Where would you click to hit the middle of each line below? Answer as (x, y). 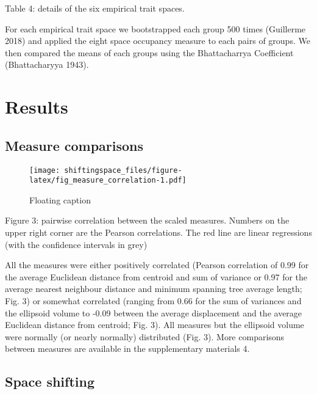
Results (37, 107)
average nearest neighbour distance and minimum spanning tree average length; (154, 289)
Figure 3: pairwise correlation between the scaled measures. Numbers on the (147, 220)
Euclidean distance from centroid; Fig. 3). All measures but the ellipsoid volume (155, 325)
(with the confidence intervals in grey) (76, 244)
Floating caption (60, 199)
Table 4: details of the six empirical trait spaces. (95, 8)
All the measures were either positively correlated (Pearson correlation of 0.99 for (157, 265)
